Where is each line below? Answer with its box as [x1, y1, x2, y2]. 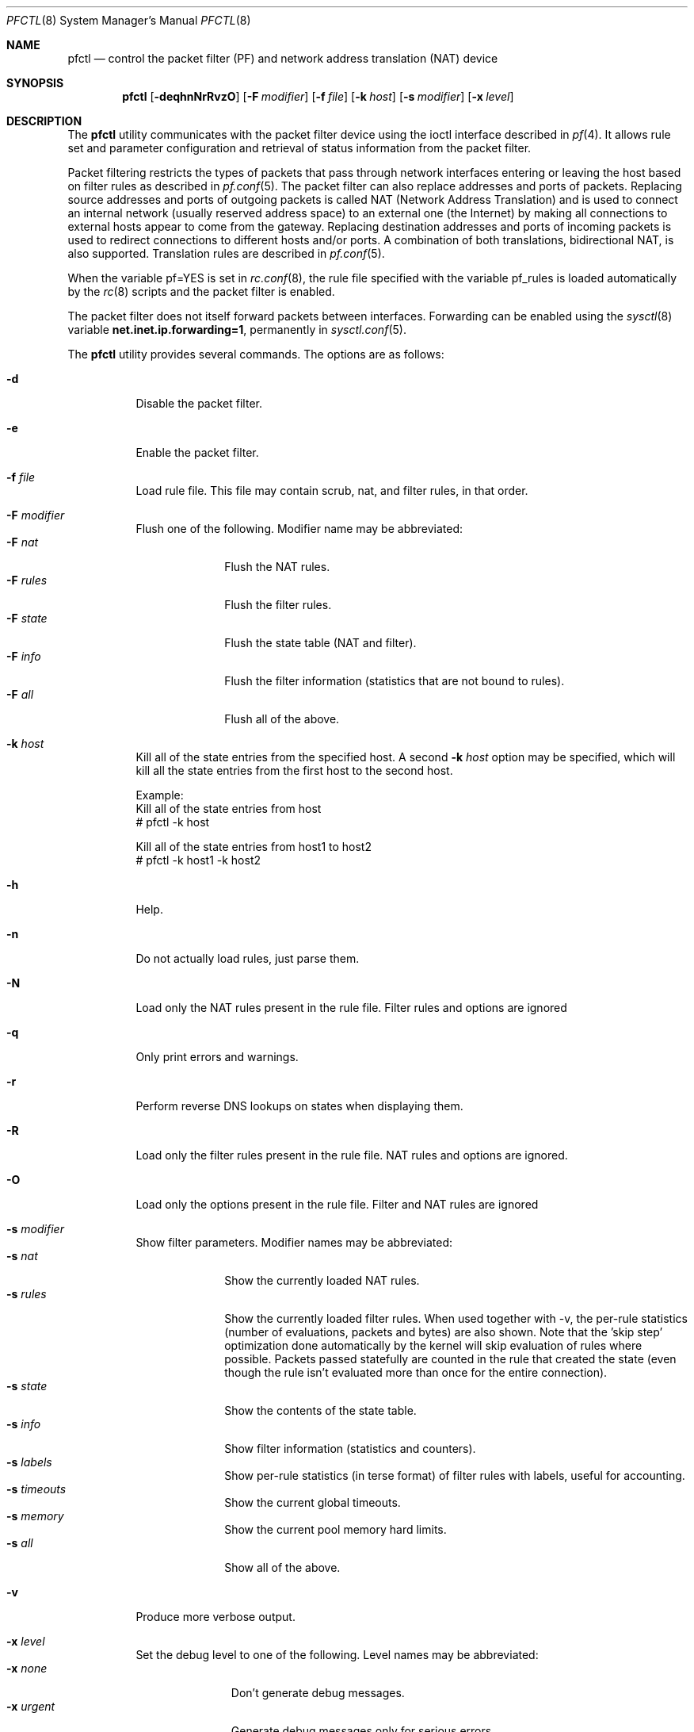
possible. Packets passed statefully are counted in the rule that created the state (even [224, 1352, 677, 1366]
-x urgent [6, 1699, 55, 1713]
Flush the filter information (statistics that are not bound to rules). [224, 674, 565, 688]
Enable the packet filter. [135, 446, 259, 459]
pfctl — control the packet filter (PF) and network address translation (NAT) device [67, 52, 498, 65]
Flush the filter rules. [224, 598, 332, 611]
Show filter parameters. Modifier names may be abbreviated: [135, 1236, 453, 1249]
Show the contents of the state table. [224, 1404, 417, 1417]
